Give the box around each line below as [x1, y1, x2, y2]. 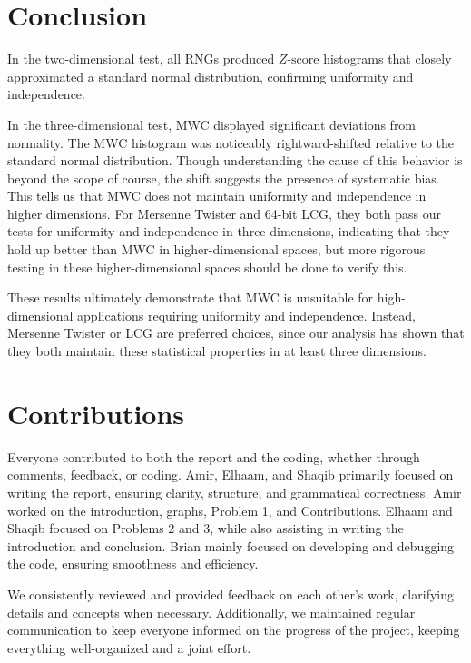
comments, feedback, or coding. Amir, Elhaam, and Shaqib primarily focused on [7, 465, 454, 484]
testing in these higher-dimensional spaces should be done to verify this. [7, 257, 407, 276]
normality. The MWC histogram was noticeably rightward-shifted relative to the [7, 133, 454, 152]
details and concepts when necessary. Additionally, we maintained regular [7, 602, 416, 621]
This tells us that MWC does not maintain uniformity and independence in [7, 186, 427, 205]
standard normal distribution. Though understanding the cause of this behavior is [7, 151, 463, 170]
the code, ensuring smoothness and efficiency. [7, 554, 259, 573]
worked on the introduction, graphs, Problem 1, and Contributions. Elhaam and [7, 500, 453, 520]
